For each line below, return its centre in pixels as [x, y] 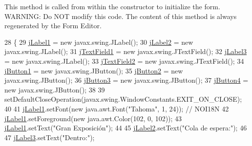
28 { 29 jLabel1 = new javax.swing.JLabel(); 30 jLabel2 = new [99, 42]
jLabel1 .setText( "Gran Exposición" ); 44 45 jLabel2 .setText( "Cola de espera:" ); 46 [126, 128]
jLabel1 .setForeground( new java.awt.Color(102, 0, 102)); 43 [93, 118]
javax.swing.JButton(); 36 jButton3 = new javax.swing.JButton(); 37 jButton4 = [126, 80]
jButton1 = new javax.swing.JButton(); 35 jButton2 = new [94, 70]
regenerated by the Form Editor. [53, 26]
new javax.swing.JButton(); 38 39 [55, 89]
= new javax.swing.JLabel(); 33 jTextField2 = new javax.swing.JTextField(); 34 [124, 61]
